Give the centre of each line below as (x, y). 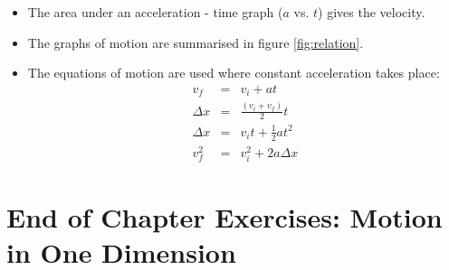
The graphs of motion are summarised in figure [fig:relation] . (196, 42)
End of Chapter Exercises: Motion (224, 217)
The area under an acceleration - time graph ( (155, 12)
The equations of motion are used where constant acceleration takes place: (234, 73)
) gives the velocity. (372, 12)
